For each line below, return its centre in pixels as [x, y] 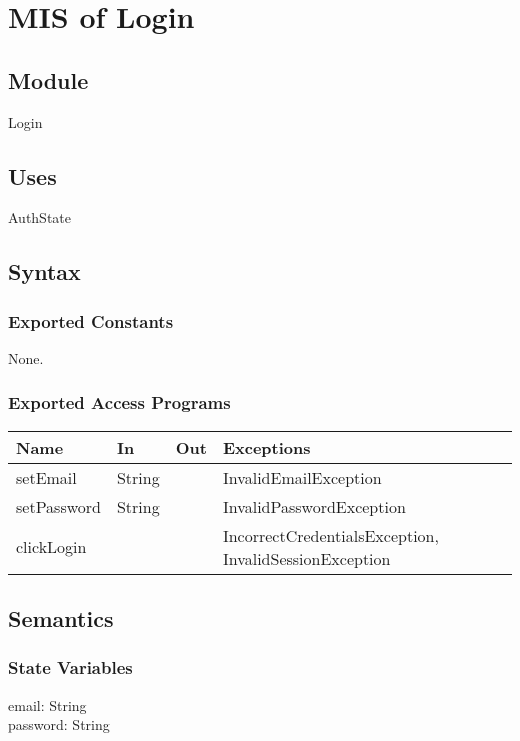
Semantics [61, 618]
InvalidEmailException [302, 477]
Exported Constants [91, 320]
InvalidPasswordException [314, 506]
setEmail [46, 477]
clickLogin [51, 547]
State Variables [70, 667]
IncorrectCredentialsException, [330, 535]
